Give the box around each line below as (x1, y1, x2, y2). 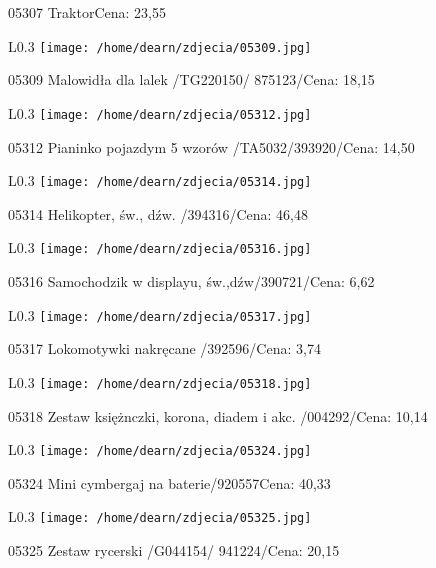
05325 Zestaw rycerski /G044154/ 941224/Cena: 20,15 (8, 540, 340, 560)
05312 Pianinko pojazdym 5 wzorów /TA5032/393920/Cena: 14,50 (8, 136, 415, 157)
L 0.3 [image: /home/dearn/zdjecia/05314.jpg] (8, 170, 312, 191)
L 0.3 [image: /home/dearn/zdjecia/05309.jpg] (8, 35, 312, 56)
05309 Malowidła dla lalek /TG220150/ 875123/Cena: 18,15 (8, 69, 375, 90)
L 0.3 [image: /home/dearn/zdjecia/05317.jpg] (8, 304, 312, 325)
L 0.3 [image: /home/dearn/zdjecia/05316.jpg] (8, 237, 312, 258)
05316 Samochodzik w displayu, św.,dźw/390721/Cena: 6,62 (8, 271, 375, 291)
